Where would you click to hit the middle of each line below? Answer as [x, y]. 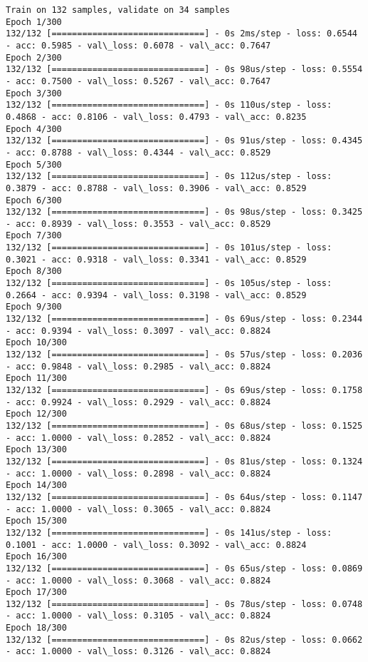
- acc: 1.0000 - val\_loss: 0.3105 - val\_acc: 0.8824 [138, 616]
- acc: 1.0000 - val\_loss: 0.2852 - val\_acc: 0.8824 [138, 438]
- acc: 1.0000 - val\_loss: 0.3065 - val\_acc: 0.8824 [138, 509]
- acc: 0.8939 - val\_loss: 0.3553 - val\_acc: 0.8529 [138, 224]
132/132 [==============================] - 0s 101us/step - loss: [169, 248]
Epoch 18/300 [36, 628]
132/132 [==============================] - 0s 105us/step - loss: [169, 284]
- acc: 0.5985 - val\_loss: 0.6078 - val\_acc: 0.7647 [138, 45]
